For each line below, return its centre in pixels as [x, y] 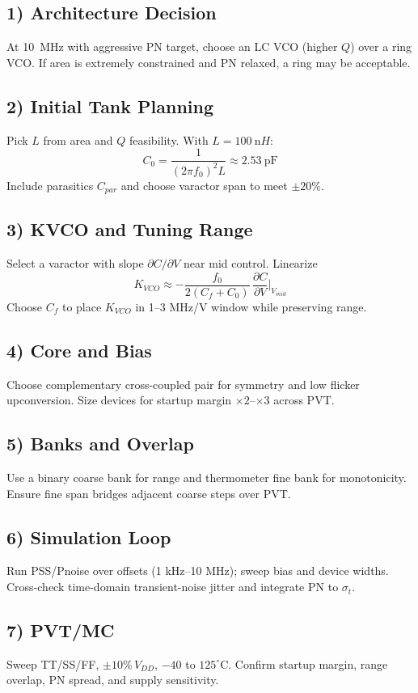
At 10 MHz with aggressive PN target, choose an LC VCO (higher [172, 46]
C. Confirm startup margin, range [304, 663]
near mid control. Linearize [251, 263]
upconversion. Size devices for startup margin [119, 400]
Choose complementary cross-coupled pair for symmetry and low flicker [183, 384]
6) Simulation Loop [89, 537]
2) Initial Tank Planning [110, 106]
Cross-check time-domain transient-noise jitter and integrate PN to [173, 587]
